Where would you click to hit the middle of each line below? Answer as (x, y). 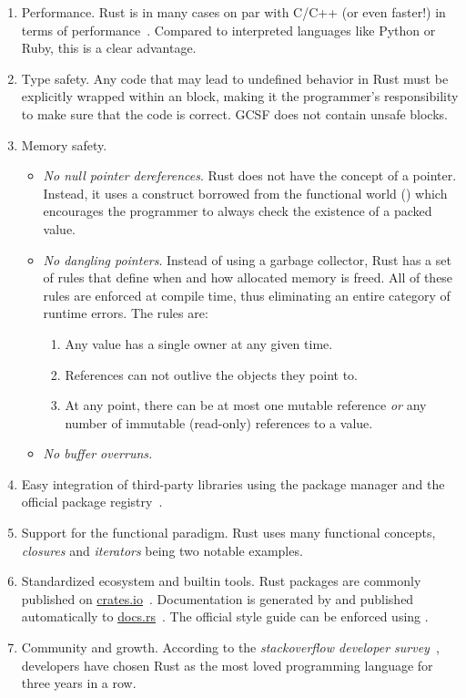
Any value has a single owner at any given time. (199, 343)
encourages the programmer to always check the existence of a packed (238, 211)
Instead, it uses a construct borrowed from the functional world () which (245, 193)
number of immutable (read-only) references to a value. (219, 422)
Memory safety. (64, 144)
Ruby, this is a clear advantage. (109, 48)
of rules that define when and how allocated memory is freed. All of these (248, 277)
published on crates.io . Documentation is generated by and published (218, 598)
